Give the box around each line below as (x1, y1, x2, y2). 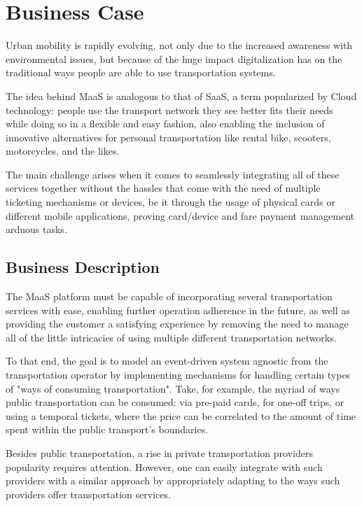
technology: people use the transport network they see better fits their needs (6, 102, 333, 117)
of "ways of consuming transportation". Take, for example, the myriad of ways (6, 381, 340, 395)
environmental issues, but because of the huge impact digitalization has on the (6, 51, 342, 66)
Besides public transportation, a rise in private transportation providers (6, 445, 313, 460)
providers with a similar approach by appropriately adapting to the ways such (6, 473, 340, 488)
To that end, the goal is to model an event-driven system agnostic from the (6, 353, 328, 368)
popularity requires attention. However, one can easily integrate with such (6, 459, 323, 474)
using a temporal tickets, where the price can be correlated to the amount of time (6, 408, 356, 423)
